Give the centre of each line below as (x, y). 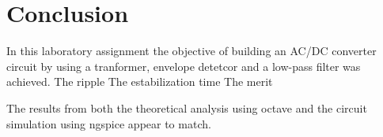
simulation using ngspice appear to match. (109, 123)
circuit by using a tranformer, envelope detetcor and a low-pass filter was (184, 66)
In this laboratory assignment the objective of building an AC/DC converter (191, 51)
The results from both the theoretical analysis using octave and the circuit (187, 107)
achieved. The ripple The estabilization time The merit (140, 81)
